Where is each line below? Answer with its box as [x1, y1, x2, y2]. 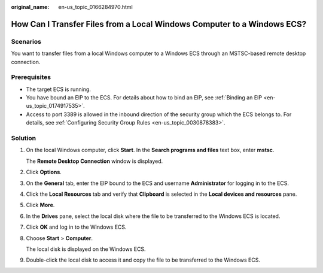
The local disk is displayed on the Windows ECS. [26, 245, 146, 253]
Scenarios [11, 37, 42, 45]
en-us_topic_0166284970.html [58, 4, 133, 10]
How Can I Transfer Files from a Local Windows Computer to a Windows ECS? [11, 19, 307, 29]
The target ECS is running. [26, 86, 91, 93]
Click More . [26, 201, 55, 209]
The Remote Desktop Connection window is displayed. [26, 157, 163, 165]
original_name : [11, 4, 50, 10]
